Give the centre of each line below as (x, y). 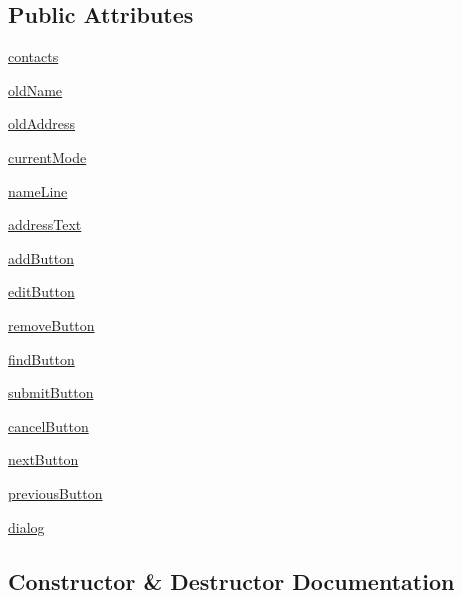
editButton (41, 291)
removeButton (51, 324)
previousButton (55, 492)
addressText (45, 224)
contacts (33, 56)
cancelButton (48, 425)
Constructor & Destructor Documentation (231, 580)
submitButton (51, 392)
